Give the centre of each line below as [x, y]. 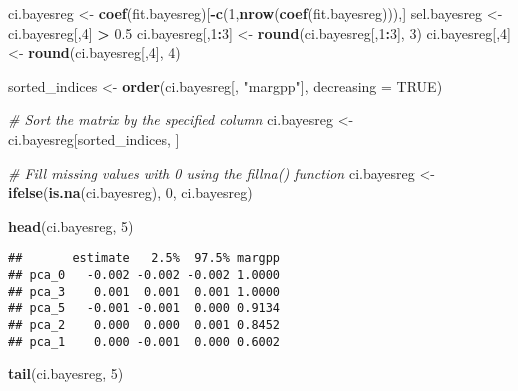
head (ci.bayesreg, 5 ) [71, 225]
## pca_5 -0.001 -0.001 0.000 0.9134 [144, 308]
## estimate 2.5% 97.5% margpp [144, 258]
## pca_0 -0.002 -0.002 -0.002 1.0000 [144, 275]
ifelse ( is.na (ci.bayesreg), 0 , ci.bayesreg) [130, 192]
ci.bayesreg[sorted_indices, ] [94, 138]
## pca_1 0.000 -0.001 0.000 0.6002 [144, 341]
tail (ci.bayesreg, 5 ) [66, 373]
